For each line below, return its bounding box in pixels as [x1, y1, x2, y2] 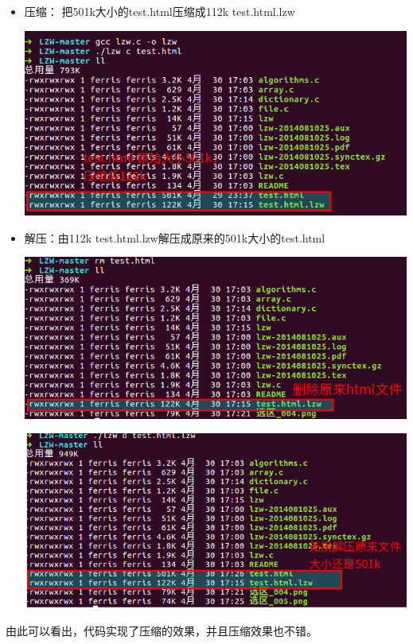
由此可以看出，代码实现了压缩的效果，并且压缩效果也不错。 [6, 623, 318, 639]
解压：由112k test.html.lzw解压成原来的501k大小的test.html [24, 229, 325, 246]
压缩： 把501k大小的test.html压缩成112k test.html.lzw [24, 2, 295, 19]
